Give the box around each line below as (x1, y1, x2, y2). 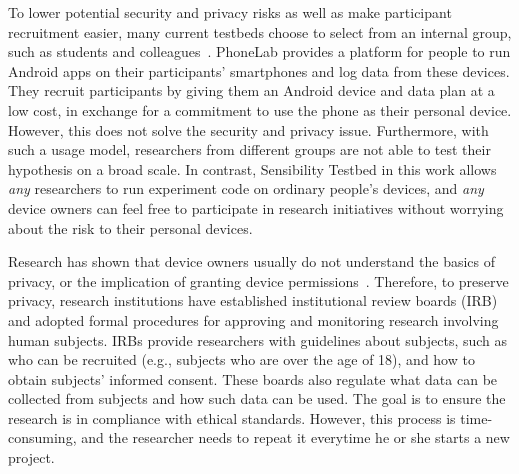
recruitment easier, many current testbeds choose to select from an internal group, (8, 21, 512, 42)
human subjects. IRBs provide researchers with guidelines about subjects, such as (8, 329, 508, 350)
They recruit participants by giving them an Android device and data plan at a (8, 80, 495, 101)
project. (8, 447, 55, 468)
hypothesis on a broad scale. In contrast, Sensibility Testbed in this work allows (8, 158, 497, 179)
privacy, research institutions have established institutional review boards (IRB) (8, 290, 498, 311)
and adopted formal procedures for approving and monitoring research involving (8, 309, 499, 330)
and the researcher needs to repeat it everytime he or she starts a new (81, 427, 510, 448)
